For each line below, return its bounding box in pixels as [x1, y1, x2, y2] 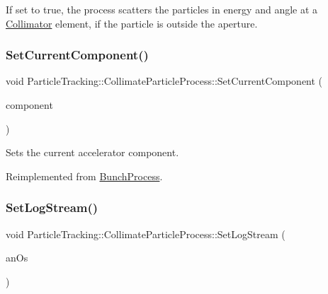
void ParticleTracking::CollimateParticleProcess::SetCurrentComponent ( [6, 73, 323, 88]
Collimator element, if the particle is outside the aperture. [6, 16, 258, 30]
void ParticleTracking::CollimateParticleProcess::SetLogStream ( [6, 226, 285, 241]
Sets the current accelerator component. [6, 145, 179, 160]
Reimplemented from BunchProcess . [6, 168, 163, 183]
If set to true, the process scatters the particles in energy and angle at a [6, 2, 318, 16]
